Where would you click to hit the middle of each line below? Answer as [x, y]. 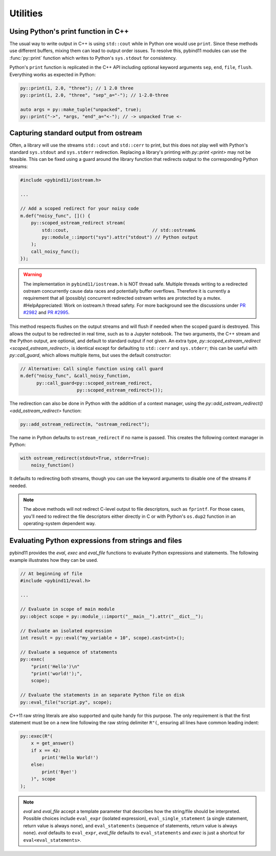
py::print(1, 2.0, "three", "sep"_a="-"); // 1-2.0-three [94, 95]
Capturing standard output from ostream [76, 133]
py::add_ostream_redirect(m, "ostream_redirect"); [85, 424]
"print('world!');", [57, 673]
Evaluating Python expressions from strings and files [96, 541]
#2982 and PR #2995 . [47, 313]
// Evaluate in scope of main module [67, 609]
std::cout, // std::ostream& [119, 230]
